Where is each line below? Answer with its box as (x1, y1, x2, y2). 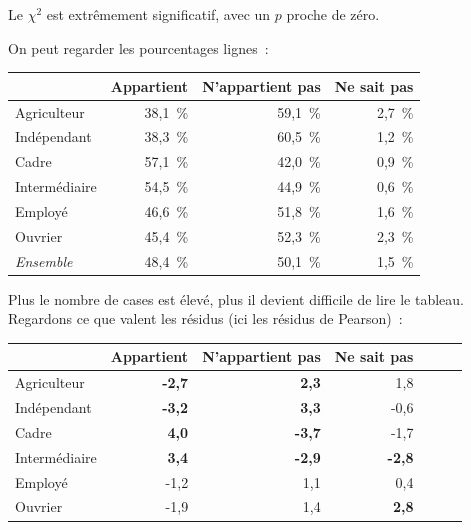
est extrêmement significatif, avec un (46, 4, 271, 24)
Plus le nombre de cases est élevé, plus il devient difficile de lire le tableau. (8, 288, 464, 309)
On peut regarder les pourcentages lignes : (8, 37, 269, 58)
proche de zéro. (286, 4, 380, 24)
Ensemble (15, 250, 73, 271)
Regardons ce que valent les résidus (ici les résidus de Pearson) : (8, 308, 403, 329)
